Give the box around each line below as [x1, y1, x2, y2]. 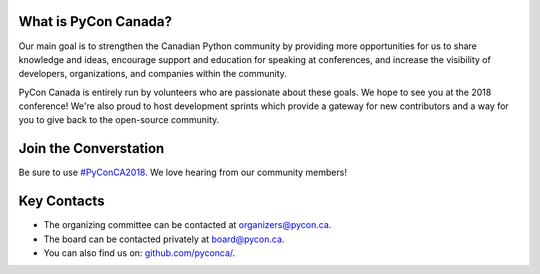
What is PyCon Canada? [18, 13, 173, 30]
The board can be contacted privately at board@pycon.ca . [43, 233, 285, 245]
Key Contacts [18, 193, 105, 210]
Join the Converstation [18, 140, 165, 157]
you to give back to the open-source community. [18, 114, 220, 126]
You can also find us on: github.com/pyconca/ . [43, 247, 236, 259]
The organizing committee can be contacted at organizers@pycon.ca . [43, 219, 332, 231]
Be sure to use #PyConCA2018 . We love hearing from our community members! [18, 166, 347, 179]
